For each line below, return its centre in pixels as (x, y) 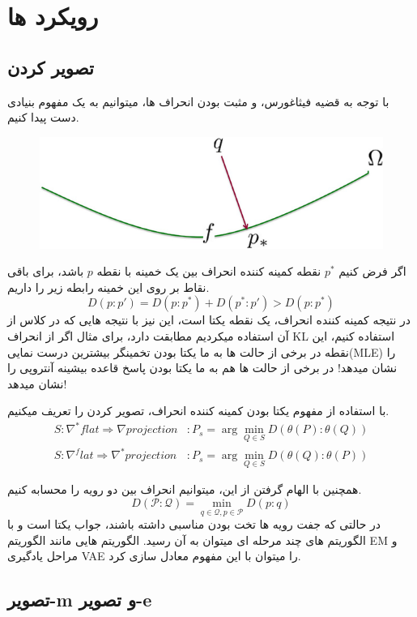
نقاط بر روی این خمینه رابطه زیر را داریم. (109, 287)
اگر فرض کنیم (372, 271)
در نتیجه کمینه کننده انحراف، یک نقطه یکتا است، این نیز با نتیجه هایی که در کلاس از (209, 320)
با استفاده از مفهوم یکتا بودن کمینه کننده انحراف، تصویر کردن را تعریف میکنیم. (198, 411)
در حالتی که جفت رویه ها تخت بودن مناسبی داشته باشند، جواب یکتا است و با (194, 524)
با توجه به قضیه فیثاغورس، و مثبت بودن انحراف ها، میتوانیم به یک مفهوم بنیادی (198, 101)
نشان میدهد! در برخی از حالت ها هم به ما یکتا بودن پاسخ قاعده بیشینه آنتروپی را (202, 368)
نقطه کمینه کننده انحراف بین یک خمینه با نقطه (209, 271)
